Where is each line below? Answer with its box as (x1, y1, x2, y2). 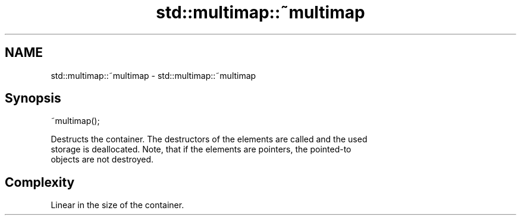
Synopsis (5, 91, 61, 106)
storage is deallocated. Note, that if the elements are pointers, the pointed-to (51, 144, 351, 155)
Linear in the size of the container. (51, 200, 184, 211)
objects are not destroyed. (51, 154, 154, 165)
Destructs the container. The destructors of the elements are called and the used (51, 134, 368, 145)
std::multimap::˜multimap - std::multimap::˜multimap (51, 70, 256, 81)
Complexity (5, 174, 75, 190)
